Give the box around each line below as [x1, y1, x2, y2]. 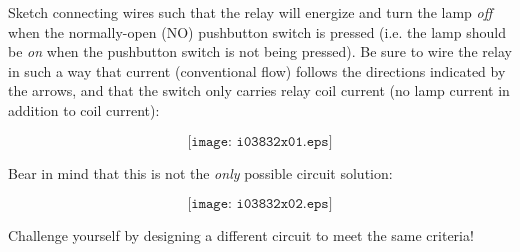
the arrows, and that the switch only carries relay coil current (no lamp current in [8, 80, 510, 101]
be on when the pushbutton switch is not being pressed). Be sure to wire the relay [8, 41, 512, 62]
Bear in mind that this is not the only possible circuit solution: [8, 162, 393, 183]
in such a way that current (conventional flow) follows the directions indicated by [8, 60, 506, 81]
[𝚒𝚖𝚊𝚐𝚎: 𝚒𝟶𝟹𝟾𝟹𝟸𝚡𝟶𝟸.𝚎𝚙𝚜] [187, 197, 333, 212]
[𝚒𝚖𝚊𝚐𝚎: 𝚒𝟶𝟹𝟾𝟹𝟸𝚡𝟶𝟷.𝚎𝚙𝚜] [187, 134, 333, 149]
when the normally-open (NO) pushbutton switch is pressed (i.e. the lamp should [8, 21, 506, 42]
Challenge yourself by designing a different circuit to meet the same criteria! [8, 225, 474, 246]
